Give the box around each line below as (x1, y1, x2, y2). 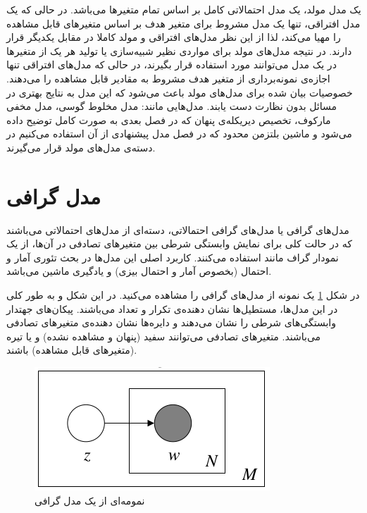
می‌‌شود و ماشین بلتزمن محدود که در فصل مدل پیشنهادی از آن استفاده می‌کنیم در (6, 126, 352, 141)
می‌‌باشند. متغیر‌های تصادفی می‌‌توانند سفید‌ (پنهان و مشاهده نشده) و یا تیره (6, 328, 321, 343)
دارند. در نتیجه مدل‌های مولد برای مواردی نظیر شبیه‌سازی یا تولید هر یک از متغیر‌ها (6, 43, 352, 58)
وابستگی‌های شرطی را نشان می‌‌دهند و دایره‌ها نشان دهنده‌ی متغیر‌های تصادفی (6, 315, 336, 330)
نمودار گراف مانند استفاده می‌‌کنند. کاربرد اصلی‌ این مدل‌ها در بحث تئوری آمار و (6, 249, 339, 264)
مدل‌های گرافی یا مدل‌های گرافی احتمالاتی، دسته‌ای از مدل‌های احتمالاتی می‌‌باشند (6, 222, 349, 237)
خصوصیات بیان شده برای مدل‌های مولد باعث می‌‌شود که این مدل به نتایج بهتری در (6, 85, 353, 99)
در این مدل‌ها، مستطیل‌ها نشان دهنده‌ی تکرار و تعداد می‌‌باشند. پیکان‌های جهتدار (6, 301, 338, 316)
